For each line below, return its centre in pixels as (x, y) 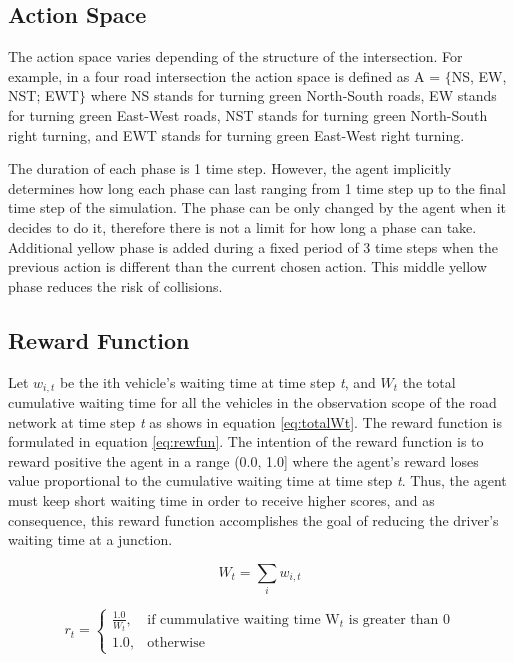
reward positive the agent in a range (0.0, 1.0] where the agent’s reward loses (243, 460)
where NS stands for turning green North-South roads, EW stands (293, 95)
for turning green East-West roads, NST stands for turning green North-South (248, 114)
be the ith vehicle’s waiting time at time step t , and (217, 381)
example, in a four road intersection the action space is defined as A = (224, 75)
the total (429, 381)
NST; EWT (43, 95)
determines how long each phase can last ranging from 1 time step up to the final (257, 187)
